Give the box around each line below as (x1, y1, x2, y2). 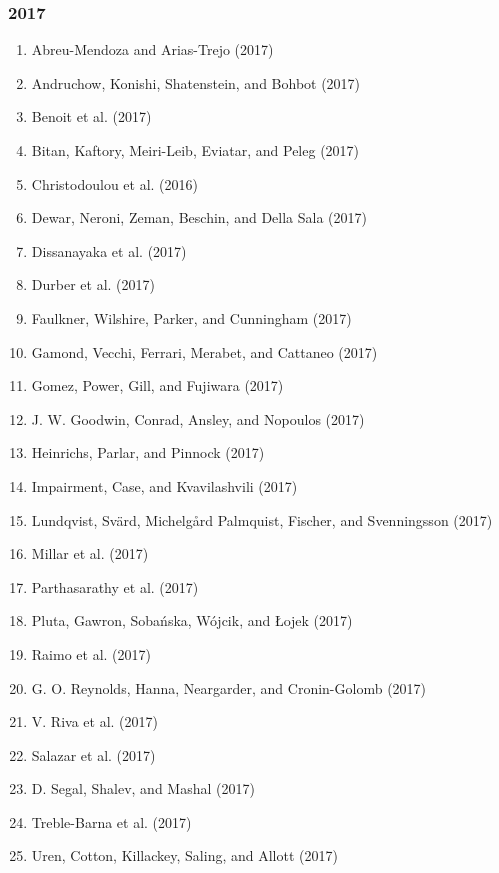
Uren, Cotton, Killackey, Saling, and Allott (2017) (31, 845, 338, 866)
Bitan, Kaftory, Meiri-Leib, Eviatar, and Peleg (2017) (31, 140, 360, 160)
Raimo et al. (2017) (31, 643, 151, 664)
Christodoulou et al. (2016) (31, 173, 198, 194)
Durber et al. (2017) (31, 274, 155, 295)
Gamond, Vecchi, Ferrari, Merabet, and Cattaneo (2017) (31, 341, 378, 362)
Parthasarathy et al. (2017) (31, 576, 199, 597)
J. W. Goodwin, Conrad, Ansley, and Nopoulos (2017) (31, 408, 365, 429)
